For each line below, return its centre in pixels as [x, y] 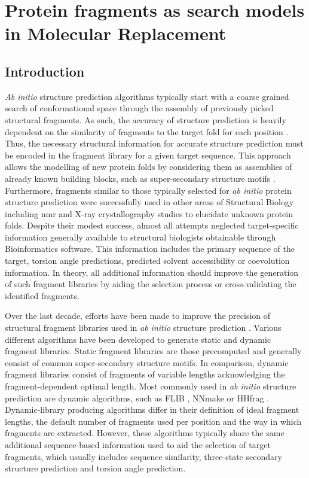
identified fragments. [42, 295]
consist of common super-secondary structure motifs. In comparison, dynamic [147, 362]
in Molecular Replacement [116, 33]
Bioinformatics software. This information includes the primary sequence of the [150, 249]
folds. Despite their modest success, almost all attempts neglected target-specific [152, 225]
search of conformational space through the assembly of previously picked [139, 108]
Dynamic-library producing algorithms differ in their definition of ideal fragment [152, 410]
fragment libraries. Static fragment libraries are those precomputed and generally [153, 351]
